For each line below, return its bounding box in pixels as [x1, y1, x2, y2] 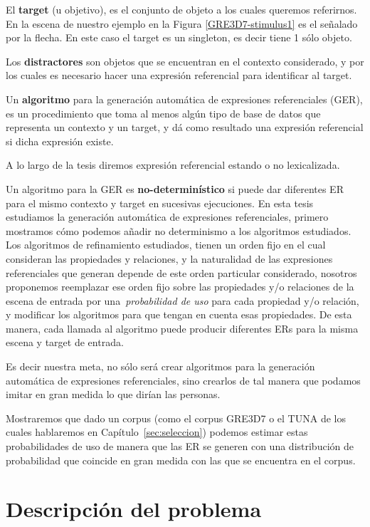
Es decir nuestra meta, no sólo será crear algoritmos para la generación [6, 359, 315, 374]
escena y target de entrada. [6, 335, 124, 350]
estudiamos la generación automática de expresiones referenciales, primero [6, 209, 329, 224]
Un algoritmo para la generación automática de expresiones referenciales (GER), [6, 91, 363, 106]
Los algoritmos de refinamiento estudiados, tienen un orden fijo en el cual [6, 237, 326, 252]
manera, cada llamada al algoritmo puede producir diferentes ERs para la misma [6, 320, 359, 335]
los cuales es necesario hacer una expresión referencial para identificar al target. [6, 68, 352, 83]
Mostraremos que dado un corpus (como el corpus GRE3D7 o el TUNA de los [6, 410, 346, 425]
